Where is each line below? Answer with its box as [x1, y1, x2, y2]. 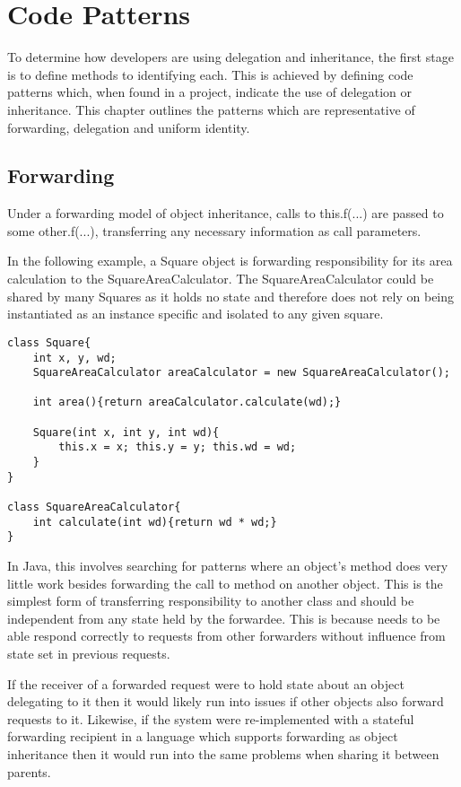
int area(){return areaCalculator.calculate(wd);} [32, 396, 342, 409]
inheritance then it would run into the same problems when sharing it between [7, 744, 439, 763]
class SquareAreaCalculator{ [7, 501, 181, 514]
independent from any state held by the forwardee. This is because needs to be [7, 608, 440, 627]
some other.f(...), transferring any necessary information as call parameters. [7, 221, 422, 240]
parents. [7, 762, 51, 781]
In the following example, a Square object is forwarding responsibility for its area [7, 251, 453, 270]
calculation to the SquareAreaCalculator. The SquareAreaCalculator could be [7, 269, 434, 288]
